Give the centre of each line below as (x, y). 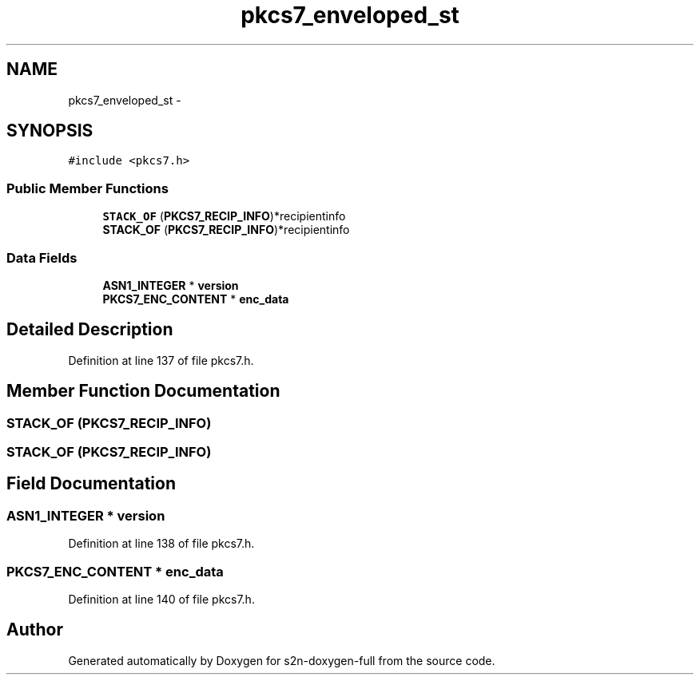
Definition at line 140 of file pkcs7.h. (161, 599)
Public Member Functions (87, 188)
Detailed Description (90, 330)
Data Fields (42, 257)
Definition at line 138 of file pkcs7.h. (161, 544)
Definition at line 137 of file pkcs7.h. (161, 360)
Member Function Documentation (143, 391)
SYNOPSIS (50, 131)
